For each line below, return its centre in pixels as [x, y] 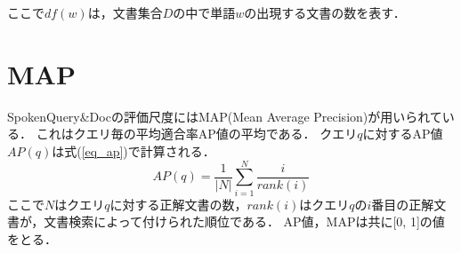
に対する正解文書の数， [178, 204]
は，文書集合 [125, 12]
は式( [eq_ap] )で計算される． [133, 150]
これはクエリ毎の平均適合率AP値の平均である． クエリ [197, 134]
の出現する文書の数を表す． [325, 12]
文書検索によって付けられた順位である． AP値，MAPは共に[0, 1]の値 [244, 221]
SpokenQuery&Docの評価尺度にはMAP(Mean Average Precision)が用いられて [225, 116]
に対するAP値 [403, 134]
